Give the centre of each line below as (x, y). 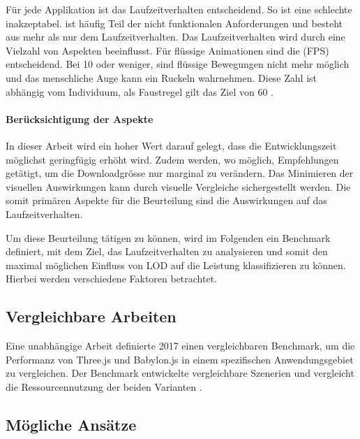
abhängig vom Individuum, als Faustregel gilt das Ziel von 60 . (140, 91)
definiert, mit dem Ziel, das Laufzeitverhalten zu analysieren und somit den (167, 251)
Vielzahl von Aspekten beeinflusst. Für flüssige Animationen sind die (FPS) (167, 50)
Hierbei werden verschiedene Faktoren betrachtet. (112, 279)
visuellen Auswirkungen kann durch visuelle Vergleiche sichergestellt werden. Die (178, 186)
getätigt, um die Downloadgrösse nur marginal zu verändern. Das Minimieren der (180, 173)
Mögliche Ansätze (71, 424)
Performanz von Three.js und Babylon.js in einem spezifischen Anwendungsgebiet (180, 359)
